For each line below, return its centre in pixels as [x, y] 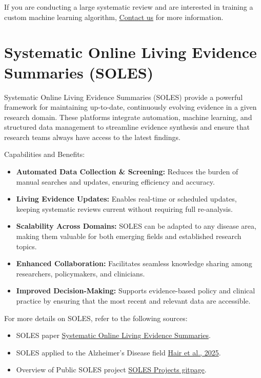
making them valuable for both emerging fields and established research [129, 236]
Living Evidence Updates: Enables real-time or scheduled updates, [126, 199]
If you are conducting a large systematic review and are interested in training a [129, 7]
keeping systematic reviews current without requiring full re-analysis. [124, 208]
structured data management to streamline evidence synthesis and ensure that [127, 127]
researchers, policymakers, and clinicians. [81, 273]
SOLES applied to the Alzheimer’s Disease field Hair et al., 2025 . [118, 352]
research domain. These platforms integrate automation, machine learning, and [128, 117]
